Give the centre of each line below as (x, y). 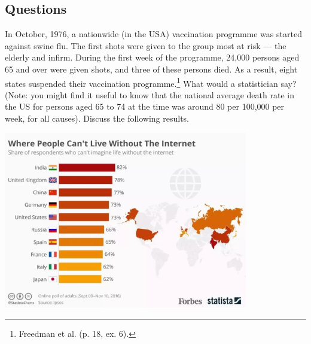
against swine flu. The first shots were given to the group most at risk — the (146, 45)
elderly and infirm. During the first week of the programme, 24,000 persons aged (152, 57)
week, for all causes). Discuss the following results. (97, 118)
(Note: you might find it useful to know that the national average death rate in (150, 94)
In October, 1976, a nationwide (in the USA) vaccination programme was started (153, 34)
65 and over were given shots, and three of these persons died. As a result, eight (151, 69)
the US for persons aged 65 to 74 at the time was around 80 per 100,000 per (145, 106)
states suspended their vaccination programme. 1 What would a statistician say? (151, 82)
